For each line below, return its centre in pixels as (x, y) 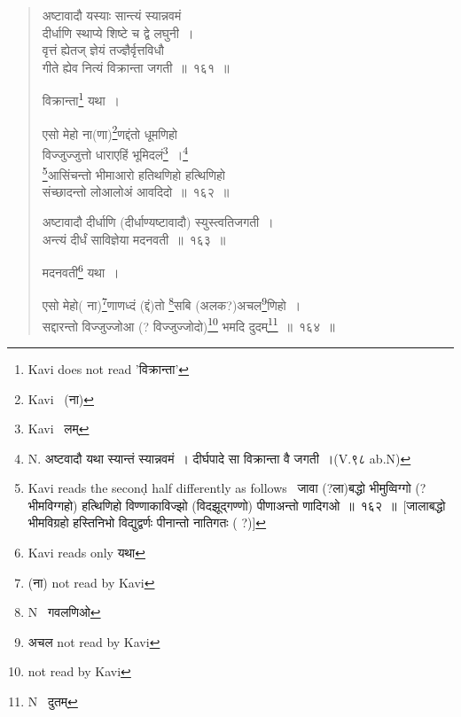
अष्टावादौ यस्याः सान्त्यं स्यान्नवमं (112, 15)
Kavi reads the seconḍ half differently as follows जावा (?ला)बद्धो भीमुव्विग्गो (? (227, 488)
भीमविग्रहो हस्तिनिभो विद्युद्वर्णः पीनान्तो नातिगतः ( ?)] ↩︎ (147, 522)
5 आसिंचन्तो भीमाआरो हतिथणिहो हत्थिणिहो (133, 173)
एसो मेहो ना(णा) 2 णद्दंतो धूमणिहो (109, 132)
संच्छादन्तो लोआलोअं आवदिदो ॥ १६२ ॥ (136, 192)
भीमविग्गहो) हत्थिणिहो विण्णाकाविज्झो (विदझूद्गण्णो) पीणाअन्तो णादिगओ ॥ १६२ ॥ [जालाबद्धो (237, 505)
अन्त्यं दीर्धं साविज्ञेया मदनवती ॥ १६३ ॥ (134, 239)
